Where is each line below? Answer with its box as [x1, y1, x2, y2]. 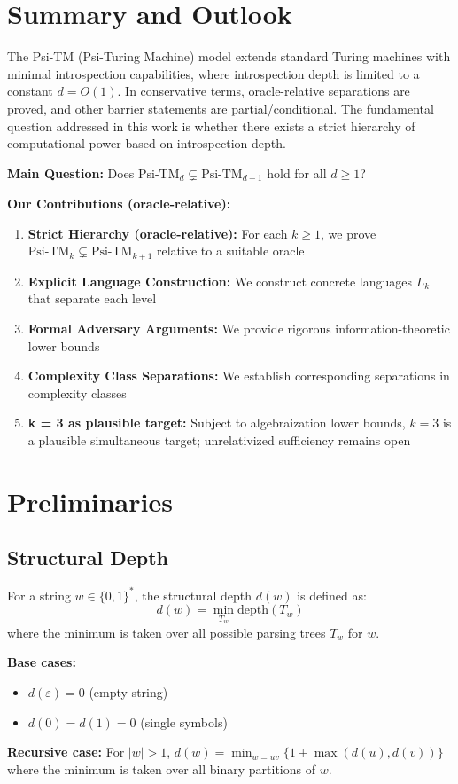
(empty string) [89, 683, 168, 702]
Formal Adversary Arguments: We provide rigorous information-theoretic [27, 318, 450, 337]
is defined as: [297, 585, 367, 604]
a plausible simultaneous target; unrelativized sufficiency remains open [27, 430, 411, 449]
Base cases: [7, 653, 76, 671]
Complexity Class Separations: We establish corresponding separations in [27, 366, 450, 385]
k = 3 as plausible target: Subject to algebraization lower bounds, [27, 413, 406, 432]
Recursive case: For [7, 742, 125, 761]
